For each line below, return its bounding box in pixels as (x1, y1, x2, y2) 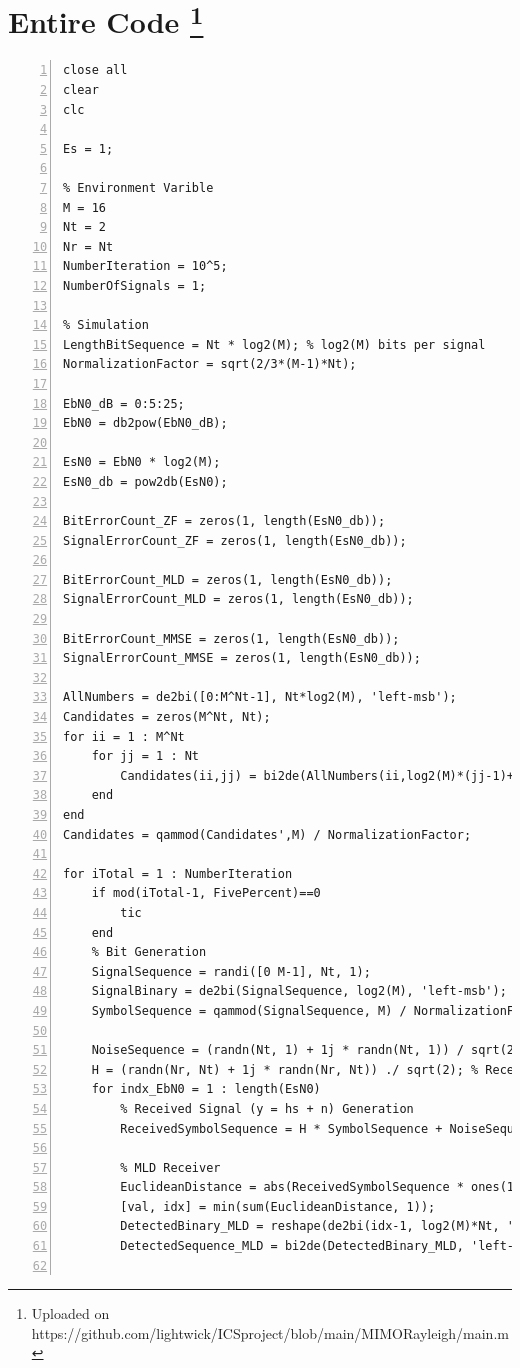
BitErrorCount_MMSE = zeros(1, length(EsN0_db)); (63, 631, 400, 646)
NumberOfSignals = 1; (63, 278, 207, 293)
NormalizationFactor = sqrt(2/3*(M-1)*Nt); (63, 357, 357, 372)
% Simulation (63, 318, 149, 333)
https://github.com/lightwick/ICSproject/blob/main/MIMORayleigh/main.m (31, 1322, 509, 1343)
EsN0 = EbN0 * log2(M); (63, 455, 221, 470)
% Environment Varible (63, 181, 214, 196)
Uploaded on (31, 1303, 110, 1324)
